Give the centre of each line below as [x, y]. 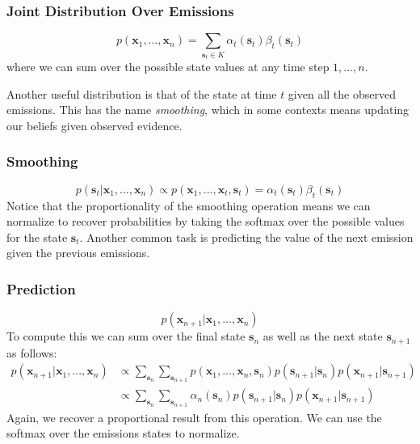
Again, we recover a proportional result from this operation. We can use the [194, 417]
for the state [37, 237]
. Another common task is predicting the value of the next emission [246, 237]
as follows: [32, 352]
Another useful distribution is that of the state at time [142, 93]
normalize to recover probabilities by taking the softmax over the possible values [206, 221]
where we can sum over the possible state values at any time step [168, 67]
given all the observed [342, 93]
